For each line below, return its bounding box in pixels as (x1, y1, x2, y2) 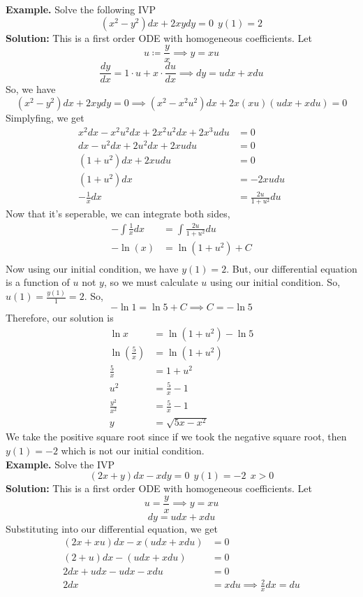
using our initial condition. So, (209, 275, 341, 289)
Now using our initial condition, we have (6, 261, 179, 275)
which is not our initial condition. (61, 443, 205, 458)
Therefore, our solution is (6, 310, 114, 325)
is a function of (6, 275, 70, 289)
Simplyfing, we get (6, 110, 84, 124)
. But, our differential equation (226, 261, 357, 275)
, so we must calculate (103, 275, 198, 289)
